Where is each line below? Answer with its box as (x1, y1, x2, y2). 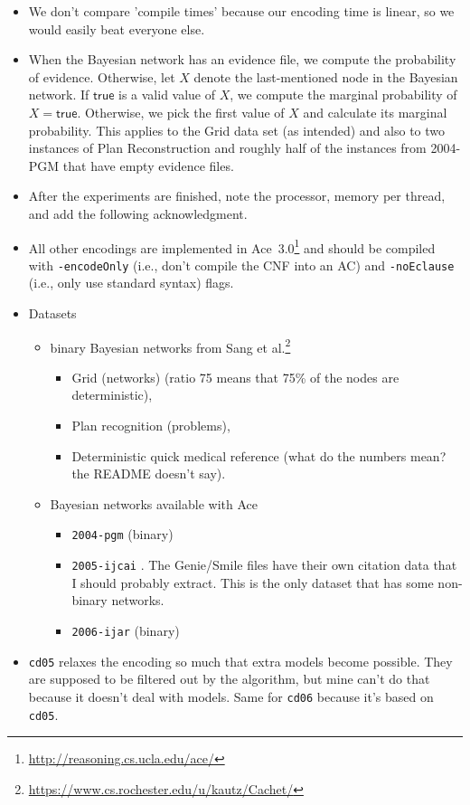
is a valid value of (118, 85, 216, 104)
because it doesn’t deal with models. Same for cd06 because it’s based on (28, 687, 434, 706)
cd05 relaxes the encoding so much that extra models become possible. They (28, 651, 453, 670)
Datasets (28, 304, 77, 323)
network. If (28, 85, 89, 104)
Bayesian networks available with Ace (50, 494, 258, 513)
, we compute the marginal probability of (230, 85, 457, 104)
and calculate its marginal (303, 102, 447, 121)
